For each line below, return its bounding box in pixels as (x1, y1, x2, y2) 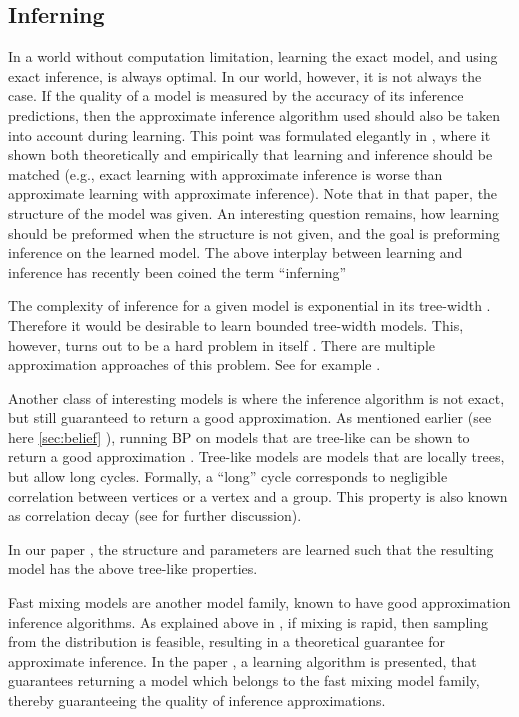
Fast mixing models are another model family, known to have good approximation (8, 592, 511, 613)
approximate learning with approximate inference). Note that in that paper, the (8, 183, 498, 204)
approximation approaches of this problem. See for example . (8, 354, 381, 375)
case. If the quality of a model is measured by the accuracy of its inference (8, 85, 464, 106)
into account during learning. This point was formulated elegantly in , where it (8, 124, 491, 145)
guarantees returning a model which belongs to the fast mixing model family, (8, 670, 480, 691)
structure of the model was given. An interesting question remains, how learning (8, 202, 499, 223)
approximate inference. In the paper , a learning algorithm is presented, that (8, 650, 477, 671)
